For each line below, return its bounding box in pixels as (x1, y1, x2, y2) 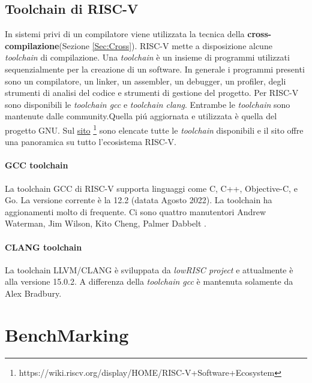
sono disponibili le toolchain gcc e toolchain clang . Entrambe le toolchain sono (5, 98, 290, 110)
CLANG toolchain (5, 240, 82, 253)
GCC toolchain (5, 159, 68, 171)
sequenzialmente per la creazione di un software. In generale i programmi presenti (5, 62, 305, 75)
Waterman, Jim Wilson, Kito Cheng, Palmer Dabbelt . (5, 217, 206, 230)
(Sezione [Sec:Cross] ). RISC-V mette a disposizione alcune (59, 39, 272, 52)
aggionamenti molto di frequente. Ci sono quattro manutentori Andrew (5, 205, 266, 218)
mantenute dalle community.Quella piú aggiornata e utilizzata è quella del (5, 110, 277, 122)
